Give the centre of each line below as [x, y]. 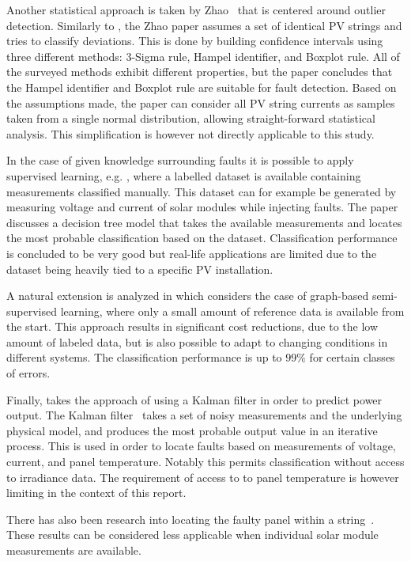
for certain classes [352, 357]
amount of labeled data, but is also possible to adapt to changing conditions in [197, 341]
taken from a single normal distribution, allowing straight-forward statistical [191, 118]
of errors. [28, 373]
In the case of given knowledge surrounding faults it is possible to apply [180, 160]
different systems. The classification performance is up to [144, 357]
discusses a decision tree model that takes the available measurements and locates [204, 222]
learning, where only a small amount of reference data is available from [232, 311]
